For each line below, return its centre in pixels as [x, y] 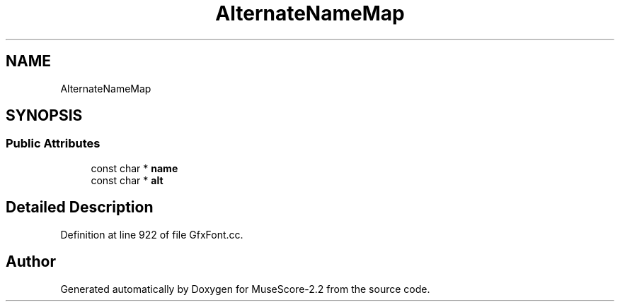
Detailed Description [80, 207]
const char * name [134, 168]
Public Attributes [53, 144]
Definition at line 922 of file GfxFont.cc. [152, 234]
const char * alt [127, 180]
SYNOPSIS [44, 116]
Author [31, 262]
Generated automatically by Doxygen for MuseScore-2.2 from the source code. [245, 289]
